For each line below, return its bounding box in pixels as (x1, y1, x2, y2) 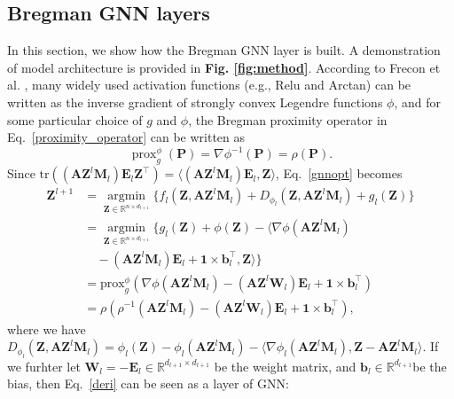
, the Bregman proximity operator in (188, 110, 387, 129)
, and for (394, 92, 441, 111)
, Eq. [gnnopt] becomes (275, 164, 403, 183)
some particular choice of (7, 110, 143, 129)
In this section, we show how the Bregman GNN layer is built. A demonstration (7, 41, 441, 59)
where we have (7, 319, 86, 338)
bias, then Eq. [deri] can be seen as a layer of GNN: (7, 374, 289, 393)
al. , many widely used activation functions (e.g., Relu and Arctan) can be (7, 75, 411, 94)
